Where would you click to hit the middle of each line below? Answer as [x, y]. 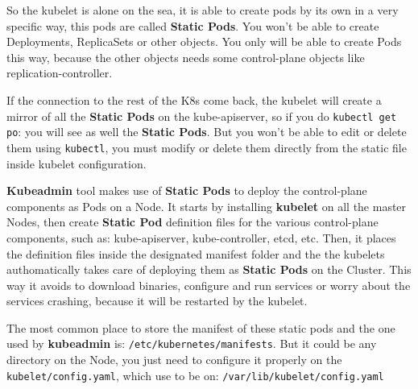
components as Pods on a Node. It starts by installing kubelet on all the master [207, 206]
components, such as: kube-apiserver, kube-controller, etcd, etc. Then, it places [201, 237]
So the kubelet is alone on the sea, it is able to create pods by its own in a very [203, 10]
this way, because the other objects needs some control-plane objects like [186, 57]
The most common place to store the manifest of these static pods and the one [201, 327]
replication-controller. [60, 73]
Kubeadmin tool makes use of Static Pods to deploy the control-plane [187, 190]
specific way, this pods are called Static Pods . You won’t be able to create [193, 25]
